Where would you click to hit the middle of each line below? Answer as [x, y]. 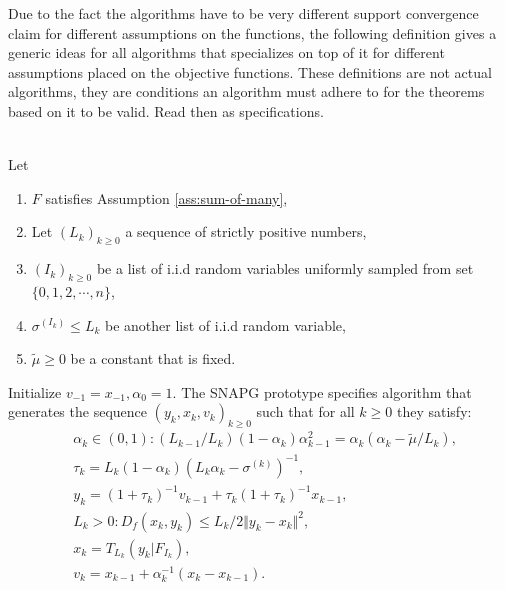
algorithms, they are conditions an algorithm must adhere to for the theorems [246, 91]
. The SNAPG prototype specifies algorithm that [322, 391]
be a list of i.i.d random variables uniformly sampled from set [285, 268]
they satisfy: [434, 411]
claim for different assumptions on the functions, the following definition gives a [252, 32]
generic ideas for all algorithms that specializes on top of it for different [226, 52]
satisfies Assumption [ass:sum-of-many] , [166, 197]
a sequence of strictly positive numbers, [246, 231]
